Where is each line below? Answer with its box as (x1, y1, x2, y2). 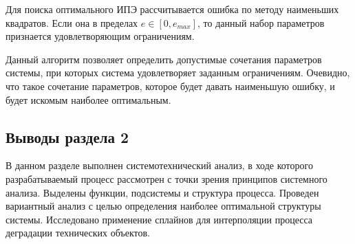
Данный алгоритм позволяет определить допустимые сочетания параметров (6, 52, 322, 66)
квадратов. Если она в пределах (6, 15, 138, 30)
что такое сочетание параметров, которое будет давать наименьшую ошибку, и (6, 78, 335, 93)
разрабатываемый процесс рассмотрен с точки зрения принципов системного (6, 171, 327, 186)
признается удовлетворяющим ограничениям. (6, 29, 195, 43)
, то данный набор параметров (197, 15, 325, 30)
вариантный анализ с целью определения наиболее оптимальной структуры (6, 199, 321, 213)
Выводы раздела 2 (6, 126, 129, 147)
